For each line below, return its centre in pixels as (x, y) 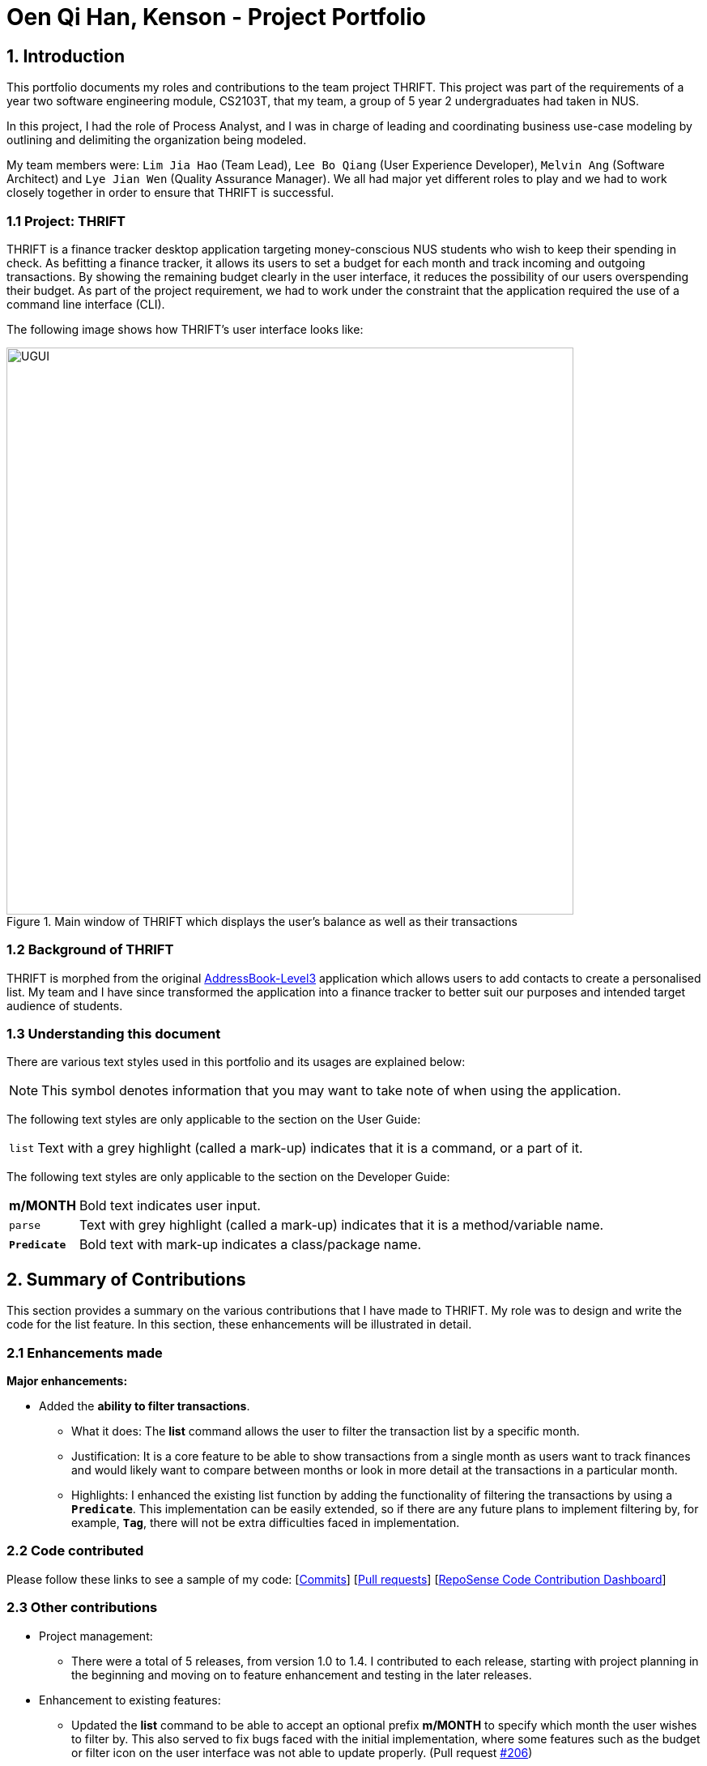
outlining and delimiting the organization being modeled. (157, 140)
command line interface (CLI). (86, 304)
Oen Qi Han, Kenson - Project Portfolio (216, 17)
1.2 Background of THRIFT (90, 950)
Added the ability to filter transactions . (145, 1406)
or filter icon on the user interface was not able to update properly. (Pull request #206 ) (302, 1752)
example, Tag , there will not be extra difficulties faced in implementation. (266, 1523)
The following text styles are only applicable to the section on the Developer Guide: (228, 1177)
